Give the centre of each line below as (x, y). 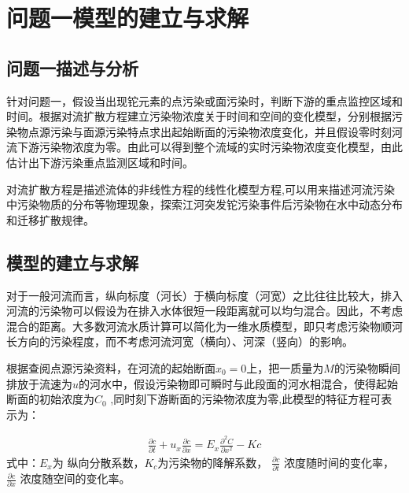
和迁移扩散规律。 (50, 219)
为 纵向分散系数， (98, 462)
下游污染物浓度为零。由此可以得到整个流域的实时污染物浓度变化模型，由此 (210, 147)
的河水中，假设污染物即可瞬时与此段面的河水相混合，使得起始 (239, 383)
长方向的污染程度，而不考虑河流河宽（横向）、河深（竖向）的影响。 (180, 341)
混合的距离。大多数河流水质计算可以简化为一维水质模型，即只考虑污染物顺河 (204, 326)
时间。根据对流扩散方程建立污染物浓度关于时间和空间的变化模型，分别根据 (199, 116)
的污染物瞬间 (367, 367)
